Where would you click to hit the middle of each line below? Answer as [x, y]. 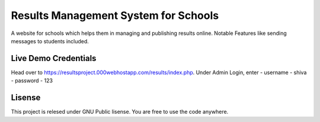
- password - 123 [32, 81]
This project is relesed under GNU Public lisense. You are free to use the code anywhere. [120, 112]
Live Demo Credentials [54, 58]
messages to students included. [50, 41]
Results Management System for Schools [115, 15]
